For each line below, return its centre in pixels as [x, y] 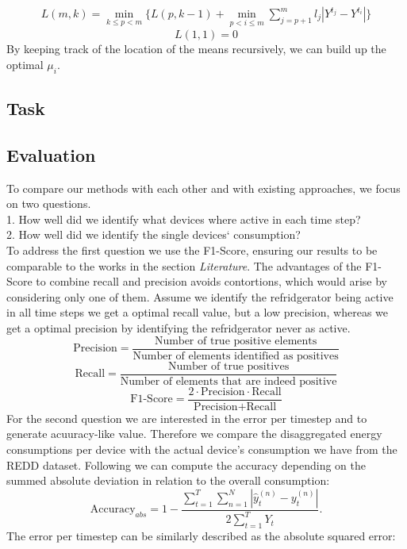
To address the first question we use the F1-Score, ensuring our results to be [192, 250]
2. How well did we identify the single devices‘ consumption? [154, 234]
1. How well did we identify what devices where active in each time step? [184, 219]
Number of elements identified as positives [236, 356]
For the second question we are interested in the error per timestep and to [187, 418]
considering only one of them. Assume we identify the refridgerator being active [200, 296]
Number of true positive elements [236, 341]
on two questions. [49, 203]
